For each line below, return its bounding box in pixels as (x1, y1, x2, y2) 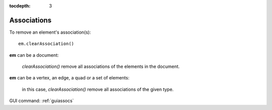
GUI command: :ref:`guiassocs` (9, 98, 74, 104)
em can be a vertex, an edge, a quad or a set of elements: (9, 75, 129, 81)
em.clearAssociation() (18, 41, 75, 47)
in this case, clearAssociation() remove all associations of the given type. (22, 86, 174, 92)
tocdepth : (9, 3, 31, 9)
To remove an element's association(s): (9, 29, 91, 35)
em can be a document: (9, 52, 59, 58)
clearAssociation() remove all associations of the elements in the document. (22, 63, 180, 70)
